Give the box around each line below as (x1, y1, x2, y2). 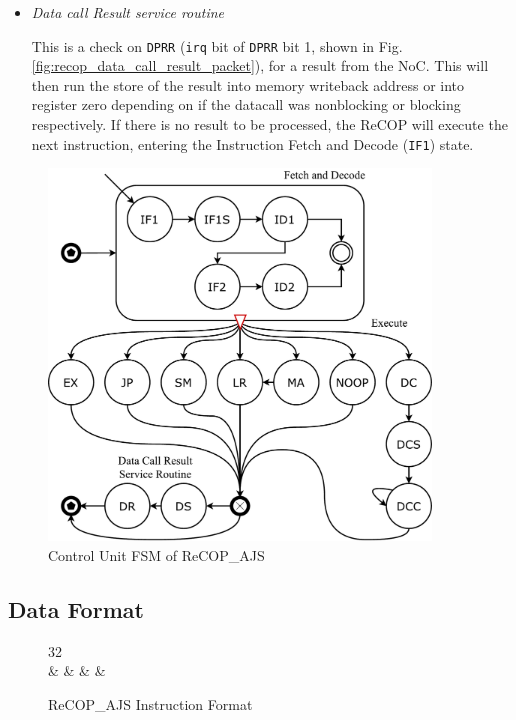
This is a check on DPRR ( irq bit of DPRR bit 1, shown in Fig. (31, 35, 403, 56)
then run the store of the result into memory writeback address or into (31, 74, 465, 95)
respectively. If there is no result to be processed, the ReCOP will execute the (31, 114, 508, 135)
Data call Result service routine (31, 2, 225, 22)
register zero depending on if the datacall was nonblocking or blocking (31, 94, 461, 115)
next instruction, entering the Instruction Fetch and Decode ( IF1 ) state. (31, 133, 474, 154)
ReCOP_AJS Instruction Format (48, 693, 253, 714)
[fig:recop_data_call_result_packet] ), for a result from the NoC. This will (31, 55, 489, 76)
